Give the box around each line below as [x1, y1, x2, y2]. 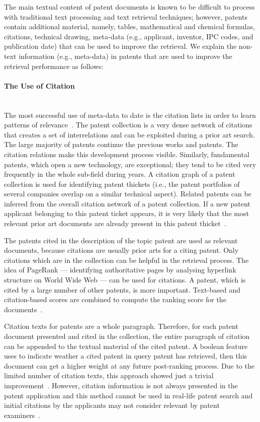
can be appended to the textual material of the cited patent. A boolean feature [4, 340, 248, 351]
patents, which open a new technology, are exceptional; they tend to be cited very [4, 159, 256, 169]
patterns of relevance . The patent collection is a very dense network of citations [4, 119, 252, 130]
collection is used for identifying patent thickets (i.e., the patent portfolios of [4, 178, 240, 189]
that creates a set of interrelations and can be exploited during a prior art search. [4, 129, 255, 139]
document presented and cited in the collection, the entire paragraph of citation [4, 331, 250, 341]
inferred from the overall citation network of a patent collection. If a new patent [4, 198, 250, 208]
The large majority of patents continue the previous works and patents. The [4, 139, 238, 150]
